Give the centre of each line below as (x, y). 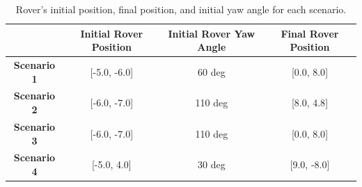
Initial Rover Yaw (212, 33)
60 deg (212, 71)
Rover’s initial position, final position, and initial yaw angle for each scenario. (181, 9)
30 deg (212, 164)
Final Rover (310, 33)
